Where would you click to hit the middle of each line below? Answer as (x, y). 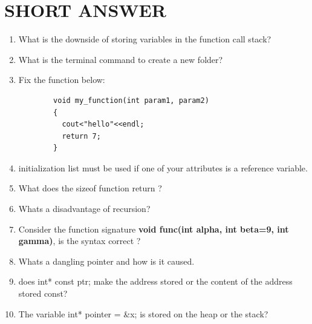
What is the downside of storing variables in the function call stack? (145, 39)
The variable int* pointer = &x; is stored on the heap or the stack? (143, 313)
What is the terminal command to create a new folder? (121, 59)
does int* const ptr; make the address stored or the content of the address (155, 281)
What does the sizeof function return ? (90, 188)
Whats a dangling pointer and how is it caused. (106, 261)
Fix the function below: (62, 80)
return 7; (81, 136)
